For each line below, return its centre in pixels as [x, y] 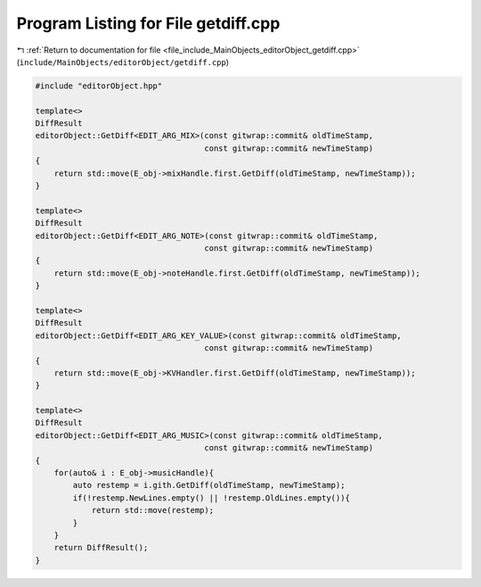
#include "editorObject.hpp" [99, 86]
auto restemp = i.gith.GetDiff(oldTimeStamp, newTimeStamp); [209, 485]
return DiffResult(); [101, 548]
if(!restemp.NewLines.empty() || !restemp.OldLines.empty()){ [212, 498]
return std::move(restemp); [152, 510]
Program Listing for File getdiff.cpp [148, 23]
